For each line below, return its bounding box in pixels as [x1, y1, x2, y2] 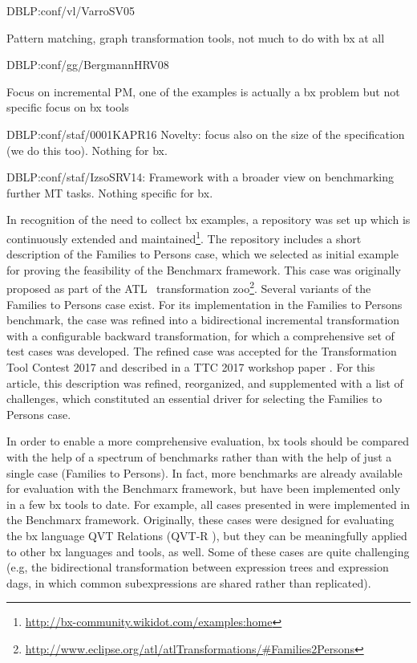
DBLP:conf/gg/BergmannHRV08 [6, 56, 169, 73]
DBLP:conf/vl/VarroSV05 [6, 2, 135, 18]
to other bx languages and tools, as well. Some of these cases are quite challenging [6, 543, 410, 559]
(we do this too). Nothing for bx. [6, 141, 168, 158]
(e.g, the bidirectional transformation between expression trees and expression [6, 559, 389, 576]
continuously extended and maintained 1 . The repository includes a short [6, 227, 362, 246]
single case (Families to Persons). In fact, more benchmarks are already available [6, 464, 403, 481]
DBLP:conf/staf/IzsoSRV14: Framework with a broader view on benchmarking [6, 169, 394, 185]
